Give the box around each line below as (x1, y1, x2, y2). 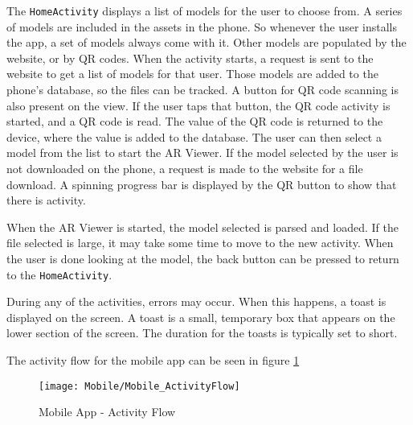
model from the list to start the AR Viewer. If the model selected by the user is (6, 144, 399, 161)
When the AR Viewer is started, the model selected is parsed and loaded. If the (6, 218, 399, 235)
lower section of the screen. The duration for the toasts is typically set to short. (6, 324, 398, 341)
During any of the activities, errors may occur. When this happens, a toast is (6, 293, 386, 310)
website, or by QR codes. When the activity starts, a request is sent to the (6, 49, 374, 66)
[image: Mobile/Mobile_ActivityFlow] (39, 380, 240, 392)
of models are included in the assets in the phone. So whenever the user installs (6, 18, 397, 35)
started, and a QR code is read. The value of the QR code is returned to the (6, 113, 383, 130)
